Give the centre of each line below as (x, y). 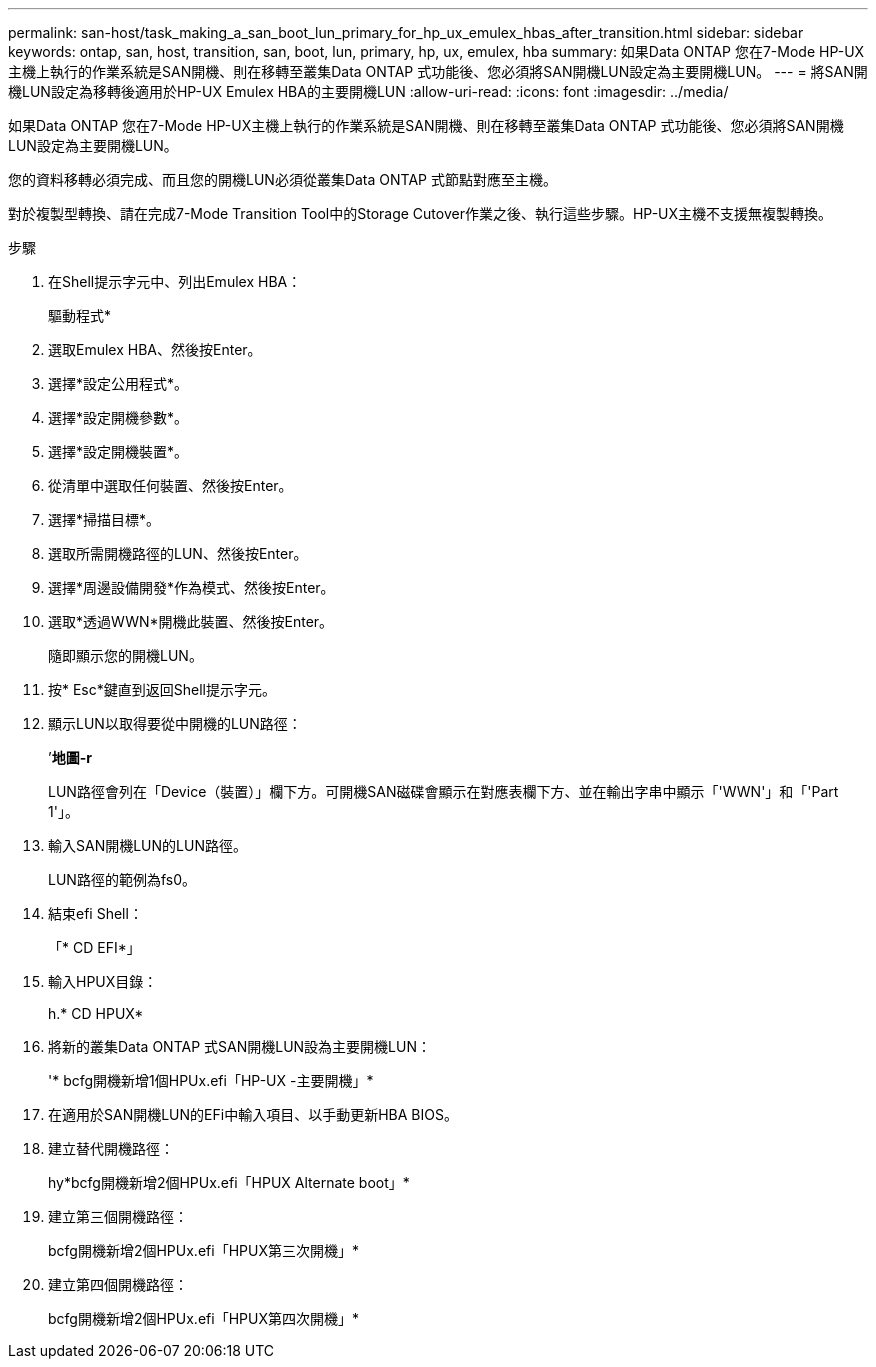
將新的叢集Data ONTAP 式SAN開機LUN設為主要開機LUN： (240, 1046)
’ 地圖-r (70, 757)
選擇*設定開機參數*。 (118, 417)
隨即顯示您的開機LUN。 (125, 655)
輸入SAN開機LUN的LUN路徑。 (147, 845)
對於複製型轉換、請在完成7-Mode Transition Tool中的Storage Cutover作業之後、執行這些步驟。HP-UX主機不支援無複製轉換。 (420, 213)
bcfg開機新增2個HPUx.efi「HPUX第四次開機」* (203, 1318)
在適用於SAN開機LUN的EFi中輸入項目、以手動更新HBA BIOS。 (253, 1114)
